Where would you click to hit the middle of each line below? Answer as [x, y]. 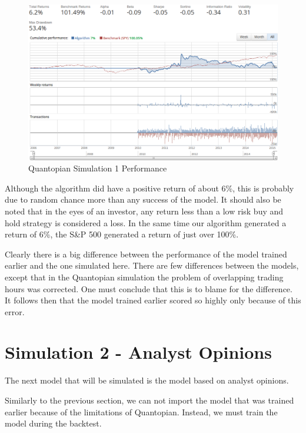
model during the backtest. [53, 423]
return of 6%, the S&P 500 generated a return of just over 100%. [122, 234]
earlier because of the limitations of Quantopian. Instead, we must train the [141, 411]
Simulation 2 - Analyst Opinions [138, 352]
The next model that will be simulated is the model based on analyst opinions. [147, 380]
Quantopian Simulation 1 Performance [98, 168]
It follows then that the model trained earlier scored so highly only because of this [153, 300]
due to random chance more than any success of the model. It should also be [143, 199]
